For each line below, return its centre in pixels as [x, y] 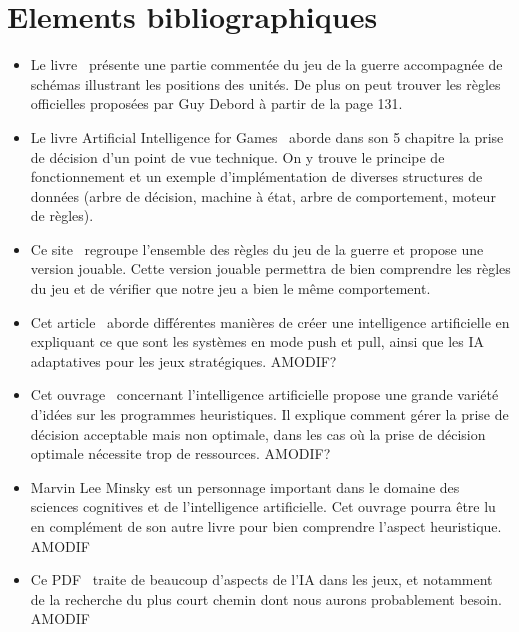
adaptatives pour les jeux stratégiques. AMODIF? [183, 360]
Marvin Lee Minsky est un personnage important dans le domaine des [245, 486]
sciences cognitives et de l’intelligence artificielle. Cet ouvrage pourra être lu [263, 506]
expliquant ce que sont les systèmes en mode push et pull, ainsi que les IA [257, 341]
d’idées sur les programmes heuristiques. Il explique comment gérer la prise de [269, 414]
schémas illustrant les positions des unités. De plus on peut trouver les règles [265, 83]
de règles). [62, 215]
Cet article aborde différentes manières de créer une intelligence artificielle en [270, 321]
